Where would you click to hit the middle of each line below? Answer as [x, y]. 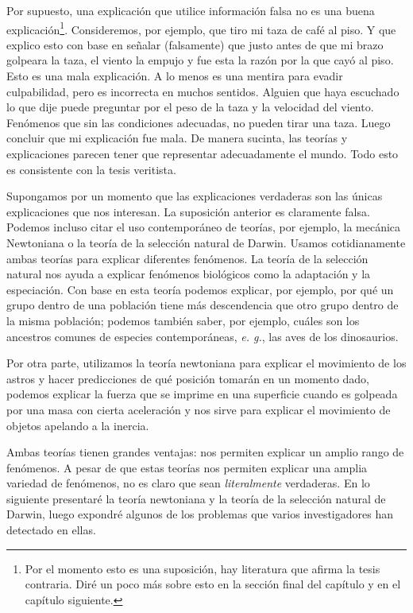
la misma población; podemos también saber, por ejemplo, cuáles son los [183, 320]
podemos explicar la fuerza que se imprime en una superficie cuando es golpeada [202, 394]
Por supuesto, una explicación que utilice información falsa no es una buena [191, 10]
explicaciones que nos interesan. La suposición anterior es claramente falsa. [188, 211]
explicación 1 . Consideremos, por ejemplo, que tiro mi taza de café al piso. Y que [201, 28]
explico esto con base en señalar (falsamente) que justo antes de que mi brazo [195, 44]
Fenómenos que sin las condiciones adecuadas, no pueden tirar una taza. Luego [199, 122]
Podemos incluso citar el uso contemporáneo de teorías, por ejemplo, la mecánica [204, 227]
